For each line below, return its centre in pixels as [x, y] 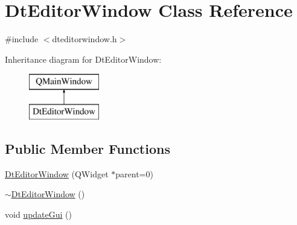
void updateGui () [38, 214]
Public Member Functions [88, 148]
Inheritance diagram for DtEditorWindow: [83, 59]
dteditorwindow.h [85, 39]
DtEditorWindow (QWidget [57, 173]
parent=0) [134, 173]
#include [22, 39]
